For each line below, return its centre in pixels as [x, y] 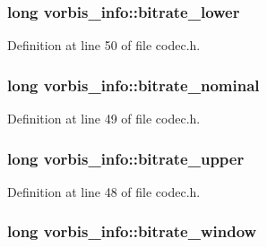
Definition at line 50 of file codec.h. [104, 45]
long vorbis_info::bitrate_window [132, 231]
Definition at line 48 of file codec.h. [104, 191]
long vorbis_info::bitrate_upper [126, 158]
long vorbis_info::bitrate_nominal [133, 85]
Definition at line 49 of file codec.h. [104, 119]
